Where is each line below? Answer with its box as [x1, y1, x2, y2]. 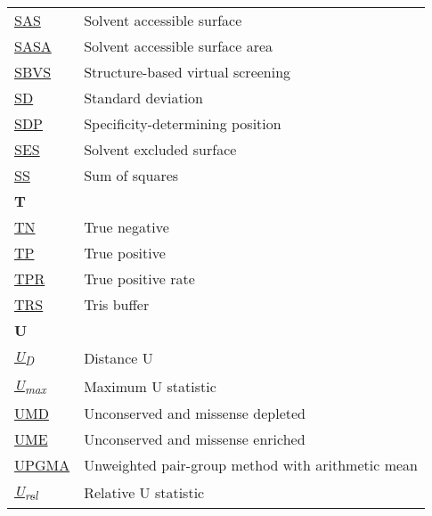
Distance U [84, 347, 153, 368]
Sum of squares [84, 165, 179, 185]
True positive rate [84, 268, 195, 289]
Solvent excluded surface [84, 139, 237, 160]
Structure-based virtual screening [84, 61, 291, 82]
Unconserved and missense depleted [84, 403, 306, 424]
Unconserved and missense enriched [84, 429, 306, 450]
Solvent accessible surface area [84, 36, 273, 56]
